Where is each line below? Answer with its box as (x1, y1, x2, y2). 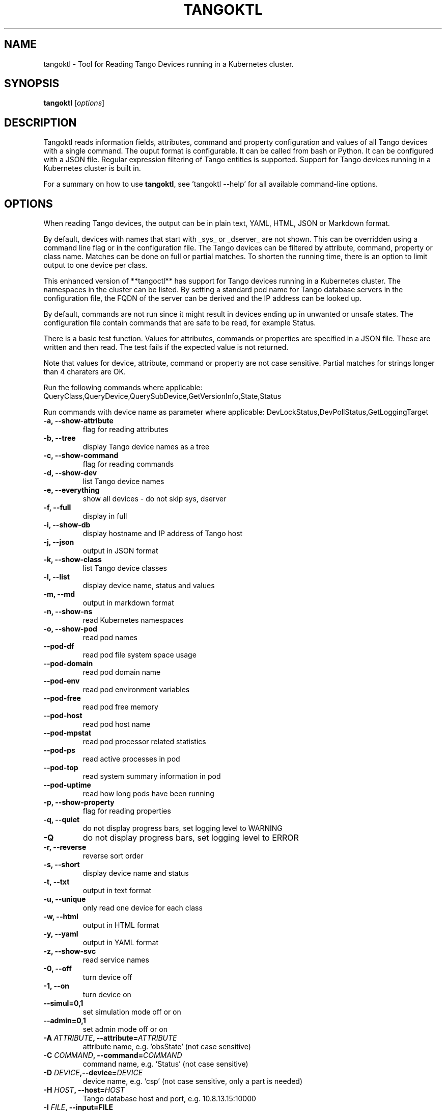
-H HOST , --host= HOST (43, 1085, 125, 1095)
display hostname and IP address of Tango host (82, 529, 243, 538)
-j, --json (43, 538, 74, 547)
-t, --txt (43, 877, 70, 887)
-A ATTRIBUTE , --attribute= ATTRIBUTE (43, 1033, 177, 1043)
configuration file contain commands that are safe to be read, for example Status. (43, 318, 316, 327)
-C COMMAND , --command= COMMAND (43, 1051, 182, 1060)
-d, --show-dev (43, 468, 97, 477)
